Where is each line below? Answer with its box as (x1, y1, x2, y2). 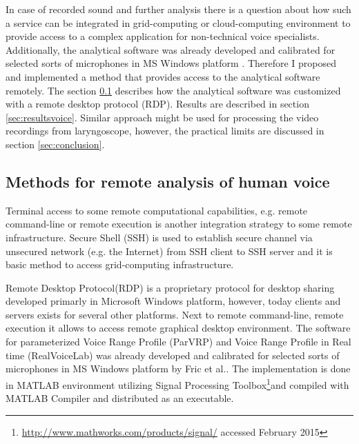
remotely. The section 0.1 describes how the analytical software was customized (6, 83, 341, 97)
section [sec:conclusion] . (6, 137, 105, 151)
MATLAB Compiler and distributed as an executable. (6, 391, 234, 405)
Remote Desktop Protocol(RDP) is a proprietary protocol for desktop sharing (6, 280, 335, 294)
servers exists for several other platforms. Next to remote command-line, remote (6, 307, 344, 321)
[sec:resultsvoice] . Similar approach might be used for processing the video (6, 110, 319, 124)
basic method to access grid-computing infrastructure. (6, 257, 234, 272)
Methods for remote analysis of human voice (6, 170, 330, 192)
